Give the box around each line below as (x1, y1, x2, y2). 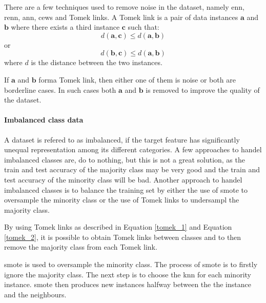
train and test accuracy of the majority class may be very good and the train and (4, 164, 260, 175)
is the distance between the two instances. (31, 57, 162, 68)
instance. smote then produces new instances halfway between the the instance (4, 279, 251, 290)
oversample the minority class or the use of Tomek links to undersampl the (4, 194, 239, 205)
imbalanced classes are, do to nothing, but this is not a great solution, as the (4, 154, 245, 165)
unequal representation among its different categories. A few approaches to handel (4, 144, 262, 155)
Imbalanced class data (4, 114, 84, 125)
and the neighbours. (4, 289, 67, 299)
